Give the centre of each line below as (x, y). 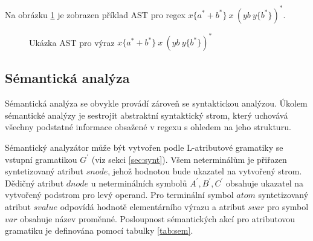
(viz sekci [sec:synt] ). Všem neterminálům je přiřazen (189, 159)
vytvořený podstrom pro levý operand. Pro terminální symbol (119, 195)
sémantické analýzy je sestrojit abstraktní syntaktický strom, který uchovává (147, 115)
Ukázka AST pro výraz (72, 42)
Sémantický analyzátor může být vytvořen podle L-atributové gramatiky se (144, 147)
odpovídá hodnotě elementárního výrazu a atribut (153, 206)
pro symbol (288, 206)
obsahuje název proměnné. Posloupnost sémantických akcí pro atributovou (158, 218)
